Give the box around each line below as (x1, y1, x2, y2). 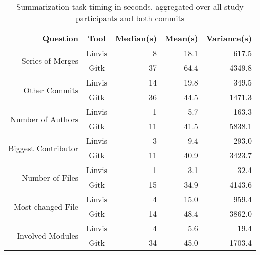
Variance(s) (206, 32, 252, 44)
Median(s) (115, 32, 157, 44)
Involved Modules (17, 229, 78, 241)
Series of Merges (21, 54, 78, 66)
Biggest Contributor (8, 142, 78, 154)
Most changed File (14, 200, 78, 212)
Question (42, 32, 78, 44)
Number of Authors (10, 113, 78, 125)
